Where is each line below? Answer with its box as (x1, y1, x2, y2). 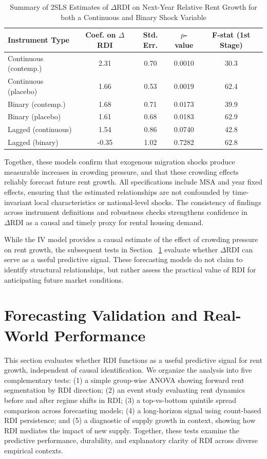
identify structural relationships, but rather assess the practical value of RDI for (4, 264, 256, 275)
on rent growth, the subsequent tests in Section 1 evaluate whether (4, 244, 218, 254)
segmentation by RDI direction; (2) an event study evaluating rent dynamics (4, 384, 245, 395)
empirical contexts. (4, 445, 64, 455)
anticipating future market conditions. (4, 274, 124, 285)
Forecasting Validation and (4, 304, 198, 325)
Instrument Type (8, 34, 70, 45)
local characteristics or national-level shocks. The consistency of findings (34, 196, 261, 207)
